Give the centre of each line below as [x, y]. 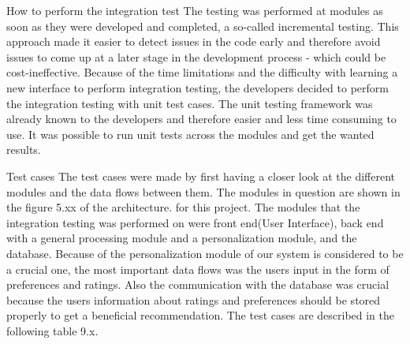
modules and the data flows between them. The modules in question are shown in [203, 191]
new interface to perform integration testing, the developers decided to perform [198, 87]
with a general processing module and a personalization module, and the [182, 238]
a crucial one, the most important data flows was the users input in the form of [198, 269]
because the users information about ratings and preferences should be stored [194, 299]
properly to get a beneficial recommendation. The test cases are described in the [201, 315]
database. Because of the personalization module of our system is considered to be [205, 253]
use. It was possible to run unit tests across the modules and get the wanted [190, 134]
